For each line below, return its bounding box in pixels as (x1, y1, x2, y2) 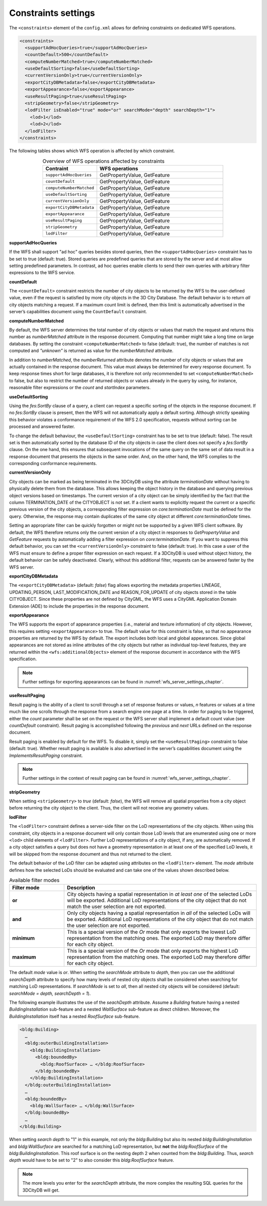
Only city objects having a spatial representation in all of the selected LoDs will (67, 910, 251, 917)
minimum (12, 935, 35, 942)
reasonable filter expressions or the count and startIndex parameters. (9, 385, 151, 391)
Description (67, 884, 95, 891)
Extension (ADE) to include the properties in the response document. (9, 603, 149, 609)
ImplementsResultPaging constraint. (9, 752, 83, 758)
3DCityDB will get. (22, 1187, 60, 1193)
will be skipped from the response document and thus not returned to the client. (9, 851, 173, 857)
